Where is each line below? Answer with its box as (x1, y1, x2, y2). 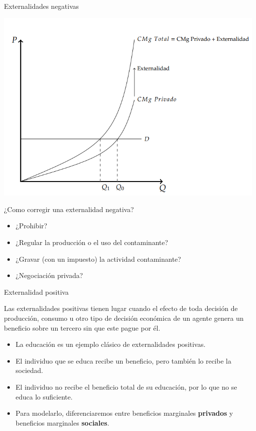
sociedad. (15, 365, 43, 375)
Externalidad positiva (4, 286, 69, 297)
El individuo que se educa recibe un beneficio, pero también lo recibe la (15, 355, 231, 366)
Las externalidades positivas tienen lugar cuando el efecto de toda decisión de (4, 303, 238, 313)
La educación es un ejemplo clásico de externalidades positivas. (15, 339, 206, 349)
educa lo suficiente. (15, 391, 73, 401)
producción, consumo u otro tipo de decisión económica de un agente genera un (4, 312, 244, 323)
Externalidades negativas (4, 1, 79, 11)
